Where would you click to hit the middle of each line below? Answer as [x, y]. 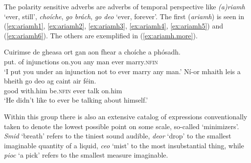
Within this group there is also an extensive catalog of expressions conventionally [126, 116]
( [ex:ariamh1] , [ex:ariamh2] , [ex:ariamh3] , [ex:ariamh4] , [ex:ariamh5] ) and [114, 26]
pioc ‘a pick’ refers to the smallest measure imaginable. [86, 155]
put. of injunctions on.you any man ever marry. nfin [81, 61]
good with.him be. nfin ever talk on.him [63, 90]
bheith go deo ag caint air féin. [50, 81]
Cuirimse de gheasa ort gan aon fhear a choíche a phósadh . [92, 52]
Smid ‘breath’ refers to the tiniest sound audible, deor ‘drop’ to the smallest [118, 136]
